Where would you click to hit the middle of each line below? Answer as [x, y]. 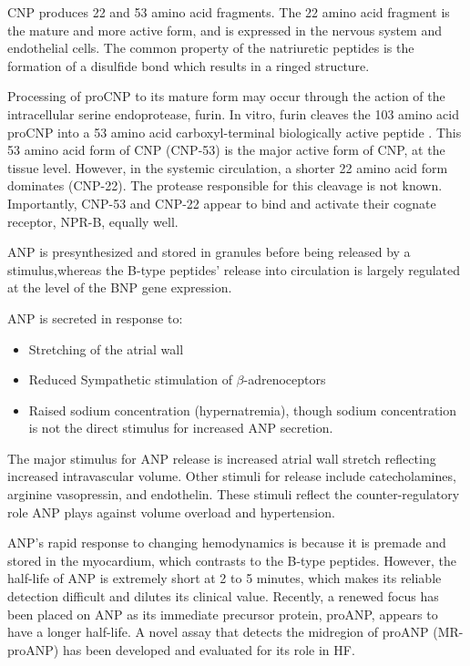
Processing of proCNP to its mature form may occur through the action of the [226, 96]
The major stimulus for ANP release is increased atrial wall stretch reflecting [222, 458]
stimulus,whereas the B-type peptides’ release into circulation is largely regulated [234, 269]
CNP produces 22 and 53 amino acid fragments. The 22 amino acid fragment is [229, 12]
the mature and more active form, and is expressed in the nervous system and [225, 30]
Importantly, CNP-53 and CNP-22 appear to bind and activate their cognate [222, 203]
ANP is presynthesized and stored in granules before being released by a [209, 252]
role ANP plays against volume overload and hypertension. [171, 512]
